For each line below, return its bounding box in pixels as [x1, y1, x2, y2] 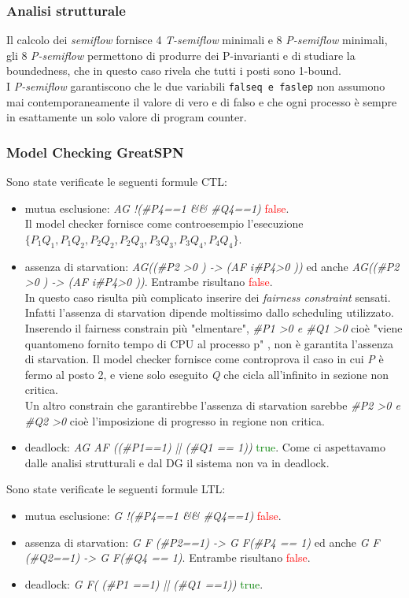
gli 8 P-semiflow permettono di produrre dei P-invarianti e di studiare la [6, 46, 356, 63]
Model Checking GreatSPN [6, 142, 184, 162]
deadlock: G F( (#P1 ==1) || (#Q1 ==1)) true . [24, 575, 263, 592]
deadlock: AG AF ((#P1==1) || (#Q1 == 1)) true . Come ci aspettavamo [24, 439, 385, 455]
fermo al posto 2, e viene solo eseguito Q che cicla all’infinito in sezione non [24, 366, 389, 382]
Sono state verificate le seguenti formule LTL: [6, 481, 226, 497]
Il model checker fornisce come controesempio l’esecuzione [24, 215, 304, 232]
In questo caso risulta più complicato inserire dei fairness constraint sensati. [24, 288, 391, 305]
